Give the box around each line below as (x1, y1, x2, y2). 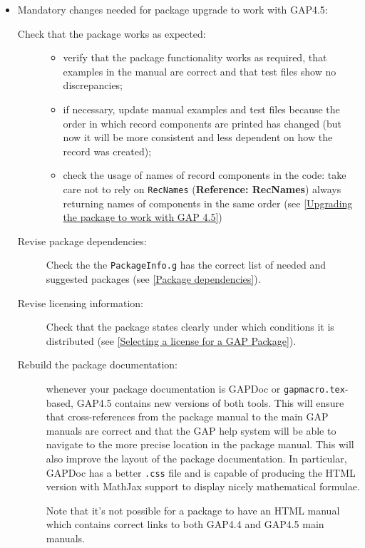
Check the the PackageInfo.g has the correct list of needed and (46, 257, 327, 272)
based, (46, 395, 73, 410)
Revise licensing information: (17, 295, 143, 310)
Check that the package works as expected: (17, 26, 206, 41)
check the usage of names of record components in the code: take (63, 167, 346, 182)
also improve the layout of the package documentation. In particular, (46, 451, 347, 466)
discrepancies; (63, 78, 123, 93)
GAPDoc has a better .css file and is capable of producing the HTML (46, 465, 356, 480)
